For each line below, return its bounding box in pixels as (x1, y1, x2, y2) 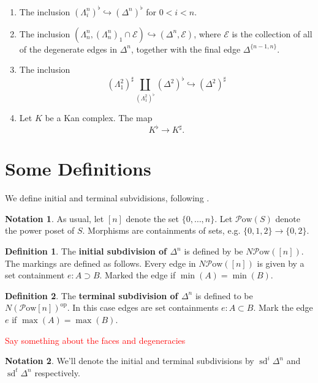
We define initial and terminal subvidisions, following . (5, 191, 210, 204)
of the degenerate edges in (19, 42, 117, 55)
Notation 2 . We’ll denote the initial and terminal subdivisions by (5, 354, 254, 367)
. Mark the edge (253, 301, 313, 314)
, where (194, 27, 221, 40)
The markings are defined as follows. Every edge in (5, 256, 196, 269)
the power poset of (5, 224, 75, 237)
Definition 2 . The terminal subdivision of (5, 289, 178, 302)
